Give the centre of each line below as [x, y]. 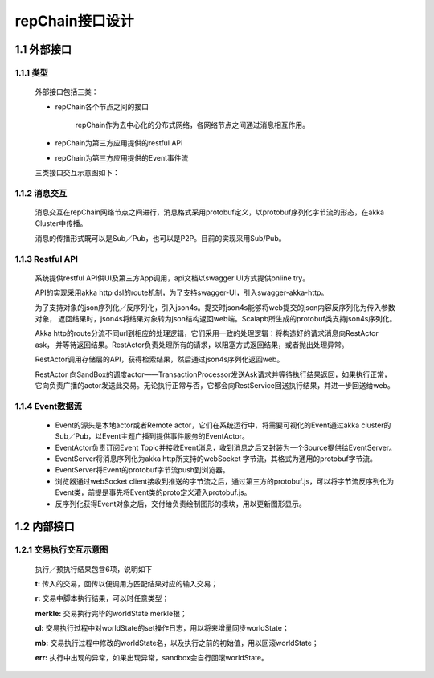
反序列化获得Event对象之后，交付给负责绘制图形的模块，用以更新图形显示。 [181, 504]
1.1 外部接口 [43, 49]
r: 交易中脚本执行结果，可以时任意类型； [102, 598]
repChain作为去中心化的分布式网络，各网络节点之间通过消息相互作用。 [192, 125]
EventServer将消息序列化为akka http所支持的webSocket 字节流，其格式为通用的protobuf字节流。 [216, 459]
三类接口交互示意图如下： [77, 173]
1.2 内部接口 [45, 527]
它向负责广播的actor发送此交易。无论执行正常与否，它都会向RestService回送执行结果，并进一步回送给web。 [215, 385]
